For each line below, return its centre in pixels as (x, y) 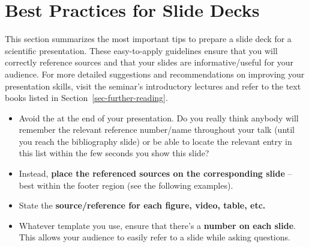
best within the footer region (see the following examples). (126, 185)
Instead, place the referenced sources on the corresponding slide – (155, 173)
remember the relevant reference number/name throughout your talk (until (157, 130)
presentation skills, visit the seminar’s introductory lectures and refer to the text (153, 86)
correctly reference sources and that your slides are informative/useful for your (149, 62)
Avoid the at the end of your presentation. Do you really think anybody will (159, 117)
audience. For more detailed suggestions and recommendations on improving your (155, 74)
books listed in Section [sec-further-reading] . (86, 98)
